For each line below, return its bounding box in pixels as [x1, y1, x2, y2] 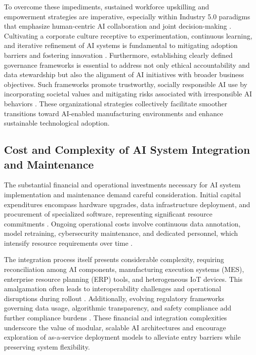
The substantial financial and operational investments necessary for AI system [4, 179, 241, 190]
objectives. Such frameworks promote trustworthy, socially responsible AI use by [4, 79, 248, 89]
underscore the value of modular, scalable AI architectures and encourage [4, 322, 226, 332]
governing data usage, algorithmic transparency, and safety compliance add [4, 303, 232, 313]
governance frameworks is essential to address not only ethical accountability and [4, 59, 250, 70]
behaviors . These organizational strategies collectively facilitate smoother [4, 98, 227, 108]
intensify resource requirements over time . [4, 237, 133, 248]
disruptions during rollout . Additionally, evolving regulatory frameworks [4, 293, 224, 303]
